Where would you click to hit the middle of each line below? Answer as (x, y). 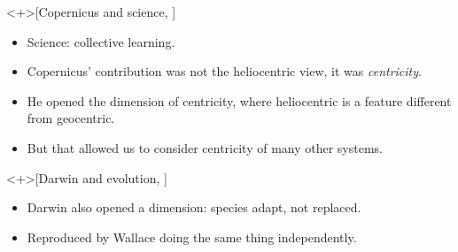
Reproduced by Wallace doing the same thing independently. (192, 237)
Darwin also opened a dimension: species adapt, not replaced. (194, 207)
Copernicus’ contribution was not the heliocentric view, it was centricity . (224, 71)
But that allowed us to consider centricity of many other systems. (205, 147)
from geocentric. (71, 118)
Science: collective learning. (101, 41)
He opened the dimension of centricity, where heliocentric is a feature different (239, 100)
